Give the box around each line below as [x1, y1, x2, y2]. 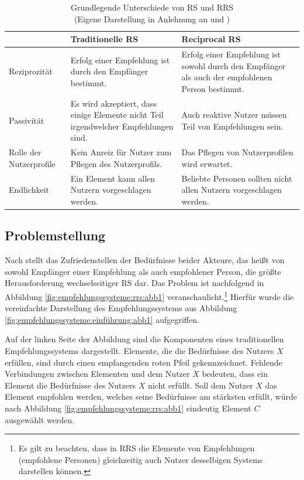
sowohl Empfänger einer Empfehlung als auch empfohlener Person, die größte [5, 265, 281, 277]
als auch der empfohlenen [181, 71, 272, 83]
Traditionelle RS [70, 33, 139, 45]
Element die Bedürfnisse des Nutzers [5, 379, 136, 391]
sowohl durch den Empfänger [181, 59, 286, 72]
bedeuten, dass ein [202, 367, 268, 380]
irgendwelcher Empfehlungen [70, 120, 174, 132]
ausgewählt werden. [5, 413, 75, 425]
